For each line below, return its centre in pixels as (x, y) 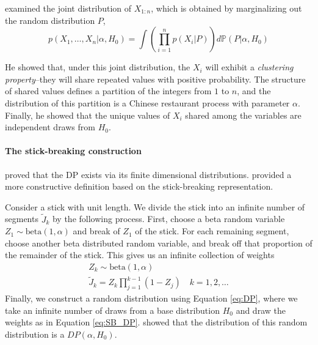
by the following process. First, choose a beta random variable (168, 219)
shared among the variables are (243, 115)
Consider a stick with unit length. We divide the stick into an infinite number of (155, 206)
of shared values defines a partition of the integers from (108, 91)
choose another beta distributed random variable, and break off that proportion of (159, 243)
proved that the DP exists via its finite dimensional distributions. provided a (148, 174)
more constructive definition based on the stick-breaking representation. (139, 186)
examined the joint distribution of (68, 8)
